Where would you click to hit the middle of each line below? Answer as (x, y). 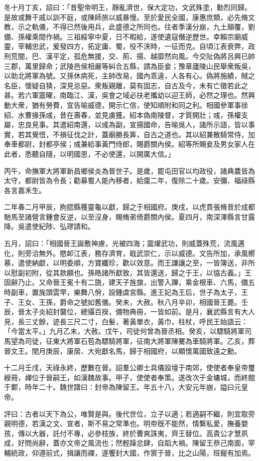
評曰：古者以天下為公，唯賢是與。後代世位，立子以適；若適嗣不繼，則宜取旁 (129, 413)
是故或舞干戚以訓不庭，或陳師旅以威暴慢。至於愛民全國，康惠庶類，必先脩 (126, 17)
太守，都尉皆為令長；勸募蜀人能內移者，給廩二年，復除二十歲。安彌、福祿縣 (129, 180)
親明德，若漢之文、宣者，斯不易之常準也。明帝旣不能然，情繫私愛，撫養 (123, 423)
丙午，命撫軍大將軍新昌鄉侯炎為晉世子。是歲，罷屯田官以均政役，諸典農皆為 (129, 170)
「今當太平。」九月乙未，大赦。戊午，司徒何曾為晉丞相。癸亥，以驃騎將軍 (124, 331)
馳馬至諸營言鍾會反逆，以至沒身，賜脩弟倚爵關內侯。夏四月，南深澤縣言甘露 (129, 216)
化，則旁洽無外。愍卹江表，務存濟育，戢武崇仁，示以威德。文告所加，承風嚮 (129, 253)
